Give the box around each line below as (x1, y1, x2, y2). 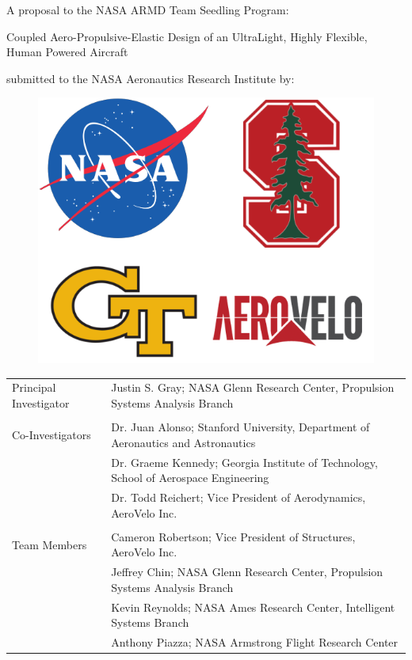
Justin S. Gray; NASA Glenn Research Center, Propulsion (111, 379, 395, 396)
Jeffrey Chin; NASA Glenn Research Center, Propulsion (111, 563, 383, 580)
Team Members (12, 536, 87, 552)
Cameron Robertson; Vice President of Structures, (111, 528, 356, 544)
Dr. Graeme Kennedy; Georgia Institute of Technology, (111, 453, 378, 470)
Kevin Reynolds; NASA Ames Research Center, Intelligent (111, 598, 395, 615)
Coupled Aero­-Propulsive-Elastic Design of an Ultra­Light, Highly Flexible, (6, 28, 368, 44)
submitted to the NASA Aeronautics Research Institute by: (6, 70, 295, 86)
